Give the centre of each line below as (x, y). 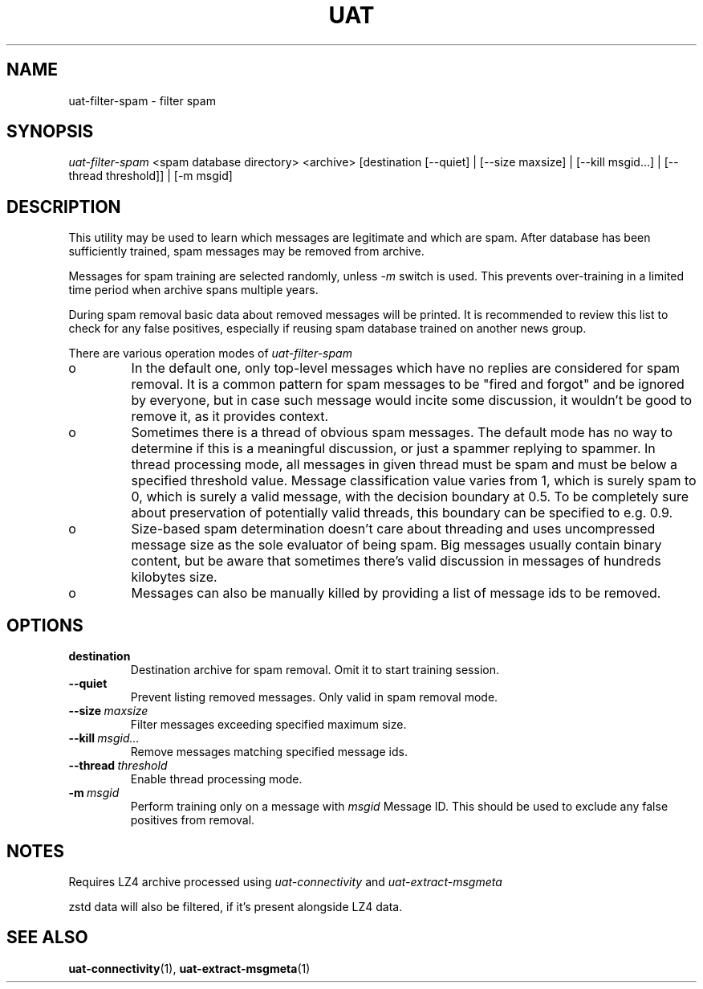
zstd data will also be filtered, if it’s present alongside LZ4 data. (236, 906)
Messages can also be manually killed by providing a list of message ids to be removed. (396, 593)
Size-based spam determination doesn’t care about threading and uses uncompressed (393, 529)
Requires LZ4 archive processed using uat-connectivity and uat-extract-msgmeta (285, 881)
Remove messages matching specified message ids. (269, 752)
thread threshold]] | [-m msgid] (150, 176)
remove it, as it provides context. (230, 417)
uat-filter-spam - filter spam (142, 100)
